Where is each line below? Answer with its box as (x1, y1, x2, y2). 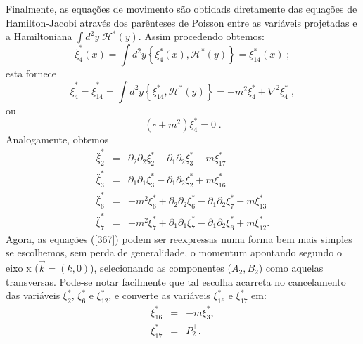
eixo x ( (6, 260, 39, 275)
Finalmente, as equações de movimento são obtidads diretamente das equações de (6, 1, 357, 15)
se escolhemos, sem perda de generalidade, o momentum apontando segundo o (6, 245, 342, 260)
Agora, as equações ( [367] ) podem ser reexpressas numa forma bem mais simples (6, 231, 352, 246)
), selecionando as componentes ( (90, 260, 231, 275)
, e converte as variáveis (108, 288, 210, 303)
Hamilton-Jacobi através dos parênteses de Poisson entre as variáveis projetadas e (6, 15, 357, 29)
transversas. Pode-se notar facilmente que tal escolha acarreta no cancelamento (6, 274, 346, 289)
